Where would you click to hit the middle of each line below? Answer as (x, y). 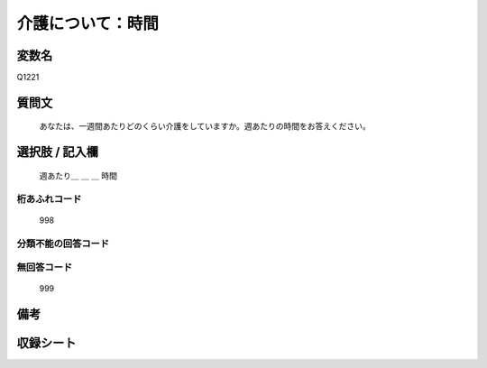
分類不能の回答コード (63, 244)
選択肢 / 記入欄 (58, 152)
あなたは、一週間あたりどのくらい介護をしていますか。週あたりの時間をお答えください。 (205, 126)
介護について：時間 (88, 23)
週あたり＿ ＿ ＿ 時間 (78, 175)
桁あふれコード (49, 198)
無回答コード (45, 268)
